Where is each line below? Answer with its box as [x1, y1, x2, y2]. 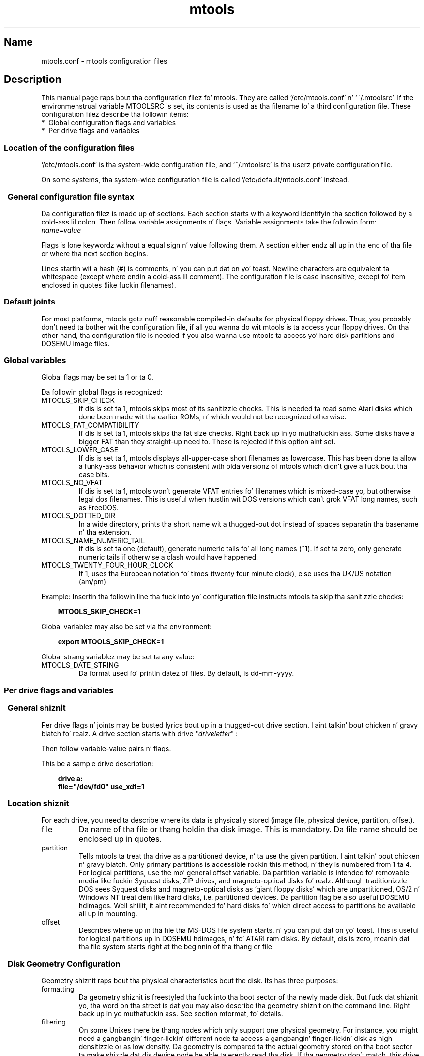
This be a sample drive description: [41, 759, 153, 768]
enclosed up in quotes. [78, 834, 162, 844]
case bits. [78, 470, 110, 479]
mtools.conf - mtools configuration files [41, 56, 167, 65]
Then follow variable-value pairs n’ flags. [41, 744, 171, 752]
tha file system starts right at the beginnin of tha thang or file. [78, 943, 274, 951]
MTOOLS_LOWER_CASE [41, 446, 119, 454]
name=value [41, 225, 81, 234]
